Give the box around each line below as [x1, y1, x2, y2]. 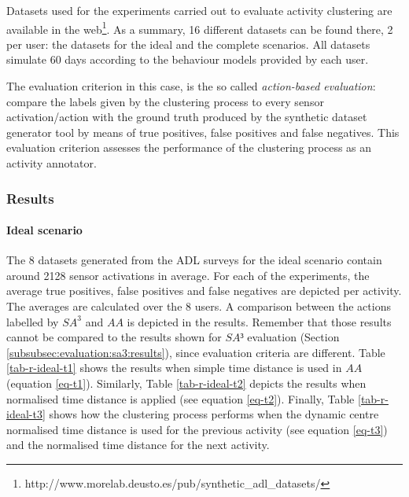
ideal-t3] [6, 406, 46, 422]
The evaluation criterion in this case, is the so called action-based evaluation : [6, 78, 376, 94]
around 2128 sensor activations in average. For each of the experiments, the [6, 267, 370, 283]
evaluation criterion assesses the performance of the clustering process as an [6, 139, 372, 156]
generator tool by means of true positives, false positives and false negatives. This [6, 123, 400, 140]
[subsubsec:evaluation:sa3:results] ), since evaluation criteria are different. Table [6, 344, 385, 360]
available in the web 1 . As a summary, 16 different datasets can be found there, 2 [6, 18, 393, 37]
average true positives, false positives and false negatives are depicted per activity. [6, 282, 402, 299]
